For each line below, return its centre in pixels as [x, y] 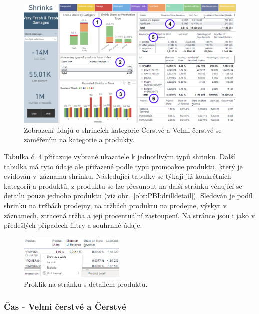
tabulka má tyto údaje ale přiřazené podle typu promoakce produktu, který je [123, 166]
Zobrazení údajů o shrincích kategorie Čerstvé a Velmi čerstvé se [123, 129]
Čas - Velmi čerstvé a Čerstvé [65, 306]
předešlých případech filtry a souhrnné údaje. [73, 225]
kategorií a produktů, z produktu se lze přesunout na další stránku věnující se [123, 186]
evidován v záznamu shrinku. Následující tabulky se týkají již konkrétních [118, 176]
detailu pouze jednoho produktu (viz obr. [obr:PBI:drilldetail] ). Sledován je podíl [128, 196]
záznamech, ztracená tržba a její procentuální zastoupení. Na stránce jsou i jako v [130, 215]
